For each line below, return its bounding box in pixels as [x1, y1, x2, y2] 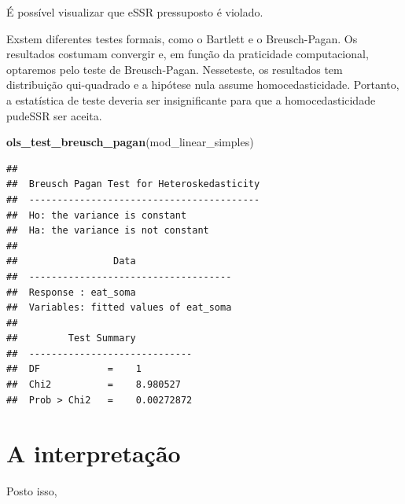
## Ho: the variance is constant [6, 209, 187, 221]
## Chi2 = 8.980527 [6, 379, 181, 391]
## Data [6, 256, 136, 267]
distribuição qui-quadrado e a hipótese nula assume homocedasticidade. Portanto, [6, 76, 399, 93]
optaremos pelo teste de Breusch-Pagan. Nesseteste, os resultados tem [6, 61, 343, 77]
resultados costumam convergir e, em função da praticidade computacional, [6, 46, 369, 62]
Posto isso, [6, 483, 57, 499]
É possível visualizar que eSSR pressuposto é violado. [6, 4, 263, 20]
